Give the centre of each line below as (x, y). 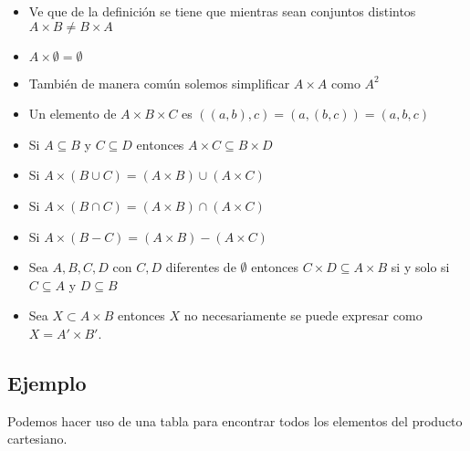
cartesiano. (37, 439)
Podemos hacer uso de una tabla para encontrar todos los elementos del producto (235, 420)
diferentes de (201, 267)
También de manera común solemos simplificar (159, 83)
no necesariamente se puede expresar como (303, 315)
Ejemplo (47, 382)
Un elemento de (73, 114)
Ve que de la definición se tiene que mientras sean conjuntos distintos (222, 11)
